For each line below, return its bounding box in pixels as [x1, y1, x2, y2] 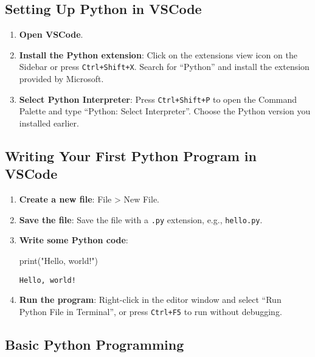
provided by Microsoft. [19, 72, 104, 85]
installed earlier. [19, 116, 79, 129]
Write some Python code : [19, 234, 128, 246]
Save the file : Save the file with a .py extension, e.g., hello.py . [19, 213, 263, 226]
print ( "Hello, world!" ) [19, 254, 99, 266]
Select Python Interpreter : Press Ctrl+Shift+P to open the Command [19, 92, 297, 105]
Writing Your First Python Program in [5, 146, 257, 165]
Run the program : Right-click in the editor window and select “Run [19, 293, 282, 306]
